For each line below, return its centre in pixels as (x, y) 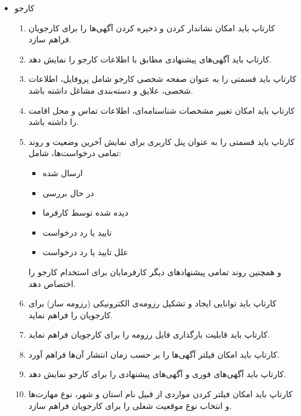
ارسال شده (63, 172)
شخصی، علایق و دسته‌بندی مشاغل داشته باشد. (111, 90)
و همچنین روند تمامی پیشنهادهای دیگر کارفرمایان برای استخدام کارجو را (155, 271)
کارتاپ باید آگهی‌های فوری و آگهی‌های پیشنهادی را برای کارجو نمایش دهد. (157, 374)
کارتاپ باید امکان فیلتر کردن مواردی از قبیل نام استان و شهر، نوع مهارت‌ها (161, 394)
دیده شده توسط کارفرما (85, 212)
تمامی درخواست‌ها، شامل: (75, 153)
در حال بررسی (68, 192)
